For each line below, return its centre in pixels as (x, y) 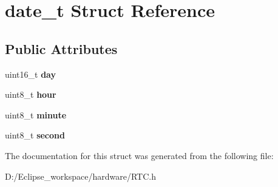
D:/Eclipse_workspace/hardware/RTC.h (80, 176)
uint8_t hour (31, 94)
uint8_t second (35, 135)
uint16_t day (30, 74)
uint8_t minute (36, 114)
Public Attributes (61, 48)
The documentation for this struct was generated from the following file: (139, 155)
